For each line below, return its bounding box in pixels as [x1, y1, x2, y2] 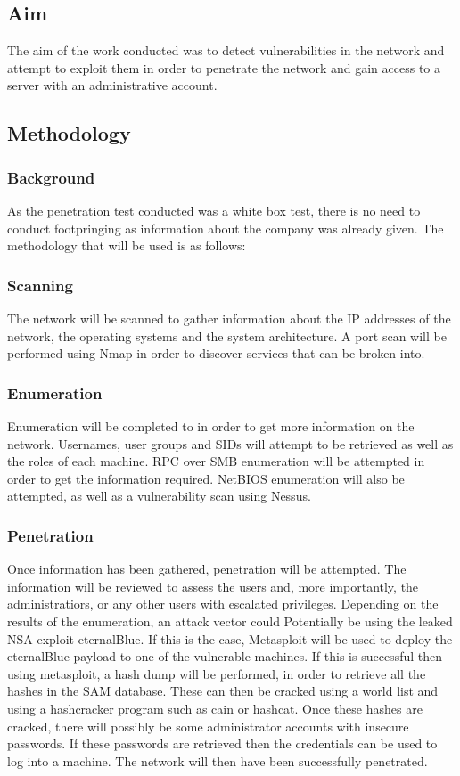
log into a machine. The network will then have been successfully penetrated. [7, 751, 428, 770]
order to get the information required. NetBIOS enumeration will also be [7, 469, 405, 487]
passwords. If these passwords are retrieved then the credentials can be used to [7, 734, 438, 753]
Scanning [7, 274, 73, 296]
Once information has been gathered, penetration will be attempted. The [7, 560, 407, 578]
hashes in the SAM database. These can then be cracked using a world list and [7, 682, 439, 700]
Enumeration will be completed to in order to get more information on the [7, 416, 415, 435]
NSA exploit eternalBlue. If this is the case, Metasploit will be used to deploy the [7, 629, 453, 648]
